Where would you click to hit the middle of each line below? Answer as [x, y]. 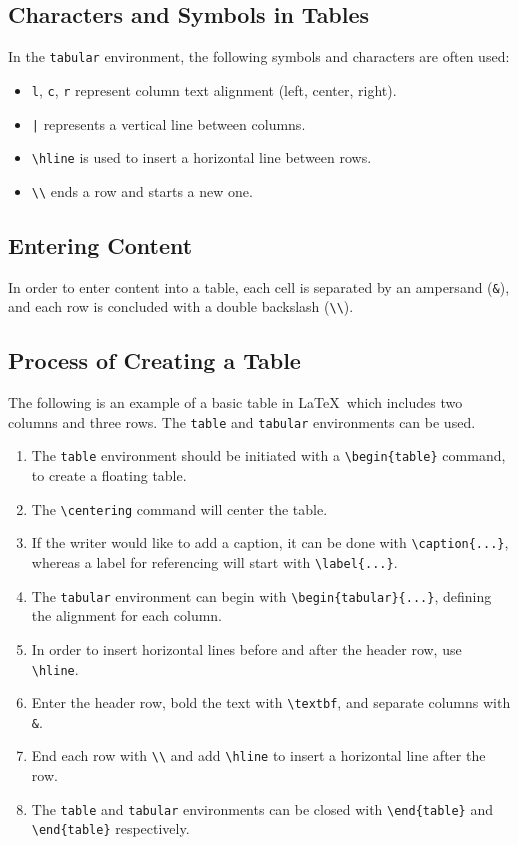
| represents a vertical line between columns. [168, 123]
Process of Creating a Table [154, 360]
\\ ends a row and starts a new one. [142, 190]
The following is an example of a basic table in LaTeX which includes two [235, 402]
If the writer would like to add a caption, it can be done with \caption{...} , [270, 542]
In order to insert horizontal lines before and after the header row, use [246, 648]
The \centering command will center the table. [179, 508]
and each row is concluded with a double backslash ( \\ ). [181, 306]
